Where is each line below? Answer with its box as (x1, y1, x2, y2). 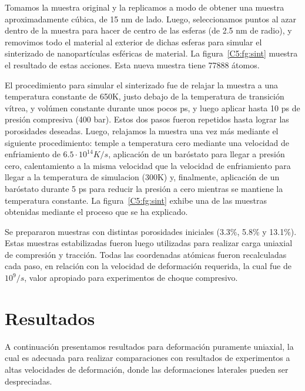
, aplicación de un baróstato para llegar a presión (108, 148, 285, 160)
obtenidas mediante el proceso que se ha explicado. (5, 206, 188, 218)
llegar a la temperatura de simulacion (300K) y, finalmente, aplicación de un (5, 171, 280, 183)
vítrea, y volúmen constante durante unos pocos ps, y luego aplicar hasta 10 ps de (5, 101, 300, 114)
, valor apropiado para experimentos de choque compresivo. (24, 271, 238, 284)
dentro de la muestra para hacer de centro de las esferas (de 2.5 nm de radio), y (5, 24, 292, 37)
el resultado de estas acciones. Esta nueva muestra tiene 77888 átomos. (5, 58, 260, 71)
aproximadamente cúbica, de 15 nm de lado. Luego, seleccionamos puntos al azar (5, 12, 296, 25)
